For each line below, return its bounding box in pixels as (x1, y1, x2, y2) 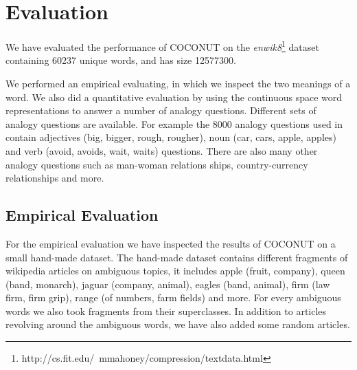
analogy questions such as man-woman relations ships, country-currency (5, 157, 308, 171)
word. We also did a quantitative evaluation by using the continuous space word (5, 89, 343, 104)
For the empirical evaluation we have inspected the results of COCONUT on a (5, 236, 336, 250)
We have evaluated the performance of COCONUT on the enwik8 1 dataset (5, 38, 319, 54)
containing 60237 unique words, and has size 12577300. (5, 53, 236, 67)
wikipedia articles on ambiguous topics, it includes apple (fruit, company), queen (5, 263, 345, 278)
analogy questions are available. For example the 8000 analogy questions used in (5, 116, 343, 131)
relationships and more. (5, 171, 104, 185)
